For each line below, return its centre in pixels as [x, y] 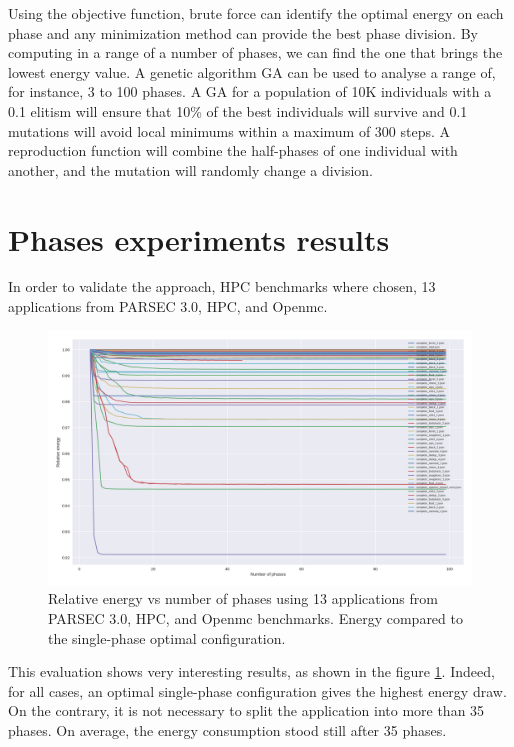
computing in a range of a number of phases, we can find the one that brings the [255, 52]
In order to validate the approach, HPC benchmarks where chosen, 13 [222, 286]
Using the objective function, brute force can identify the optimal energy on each [256, 13]
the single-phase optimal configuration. [167, 637]
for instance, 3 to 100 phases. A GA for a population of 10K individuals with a [250, 91]
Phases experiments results [199, 238]
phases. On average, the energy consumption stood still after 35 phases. [227, 730]
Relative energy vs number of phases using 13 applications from [243, 598]
